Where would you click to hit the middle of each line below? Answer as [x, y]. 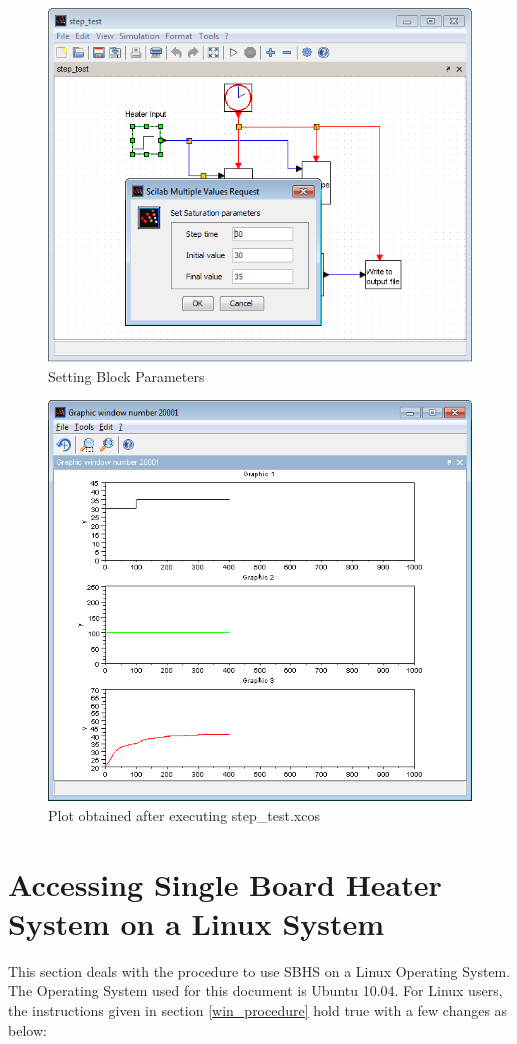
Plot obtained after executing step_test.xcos [184, 814]
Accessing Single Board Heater [225, 883]
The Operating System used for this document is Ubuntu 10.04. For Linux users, [255, 990]
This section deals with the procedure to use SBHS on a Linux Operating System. [259, 970]
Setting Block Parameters [126, 375]
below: [27, 1029]
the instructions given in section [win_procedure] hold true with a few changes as [258, 1009]
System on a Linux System [196, 922]
